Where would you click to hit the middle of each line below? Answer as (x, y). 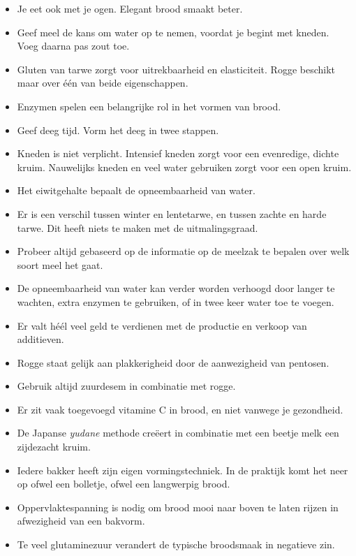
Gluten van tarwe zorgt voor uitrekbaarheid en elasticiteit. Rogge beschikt (176, 69)
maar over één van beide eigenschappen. (103, 83)
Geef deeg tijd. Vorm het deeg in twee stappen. (118, 130)
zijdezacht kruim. (54, 447)
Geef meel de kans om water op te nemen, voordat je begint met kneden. (173, 32)
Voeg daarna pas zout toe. (73, 46)
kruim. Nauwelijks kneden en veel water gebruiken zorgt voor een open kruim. (184, 167)
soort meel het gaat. (60, 264)
